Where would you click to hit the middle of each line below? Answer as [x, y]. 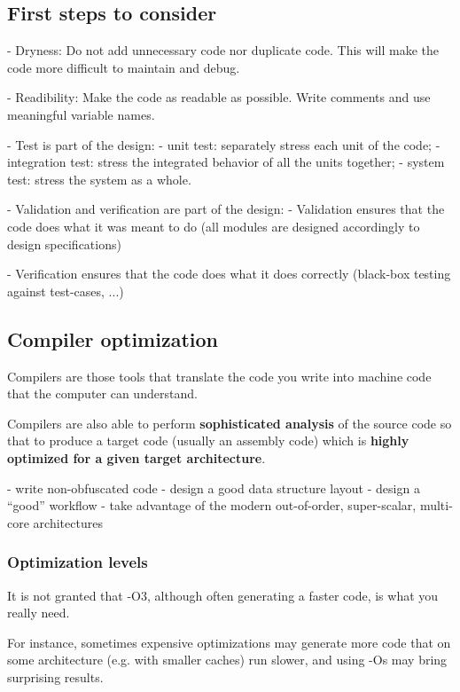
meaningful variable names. [81, 114]
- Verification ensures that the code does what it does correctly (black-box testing [229, 274]
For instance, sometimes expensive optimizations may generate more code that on [229, 642]
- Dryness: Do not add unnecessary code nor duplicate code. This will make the [223, 50]
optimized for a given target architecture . [136, 457]
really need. [39, 613]
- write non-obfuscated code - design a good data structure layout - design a [214, 488]
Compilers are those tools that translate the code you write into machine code [219, 376]
